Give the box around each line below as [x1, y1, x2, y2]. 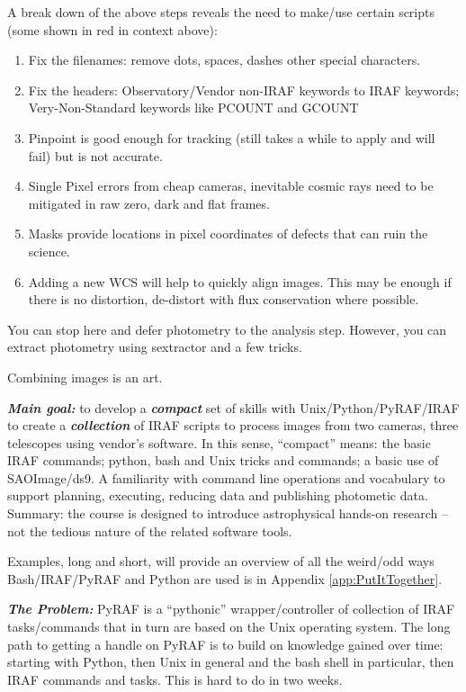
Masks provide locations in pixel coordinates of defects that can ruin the [28, 224, 428, 243]
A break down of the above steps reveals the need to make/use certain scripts [7, 3, 435, 21]
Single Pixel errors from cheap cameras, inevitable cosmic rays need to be [28, 176, 434, 195]
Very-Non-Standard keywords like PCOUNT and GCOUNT [28, 98, 359, 117]
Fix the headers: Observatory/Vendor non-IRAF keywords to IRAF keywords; [28, 80, 460, 99]
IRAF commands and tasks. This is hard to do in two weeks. [7, 670, 343, 688]
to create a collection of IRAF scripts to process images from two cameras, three [7, 416, 459, 435]
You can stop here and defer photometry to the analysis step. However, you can [7, 319, 447, 338]
